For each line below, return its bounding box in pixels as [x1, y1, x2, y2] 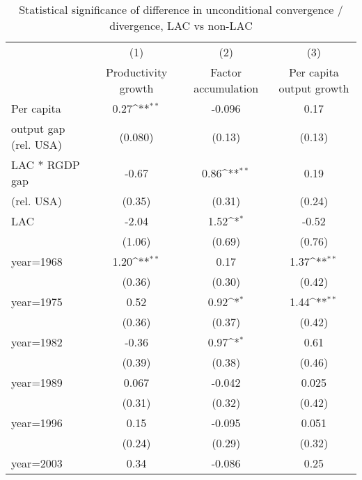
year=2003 [11, 455, 63, 471]
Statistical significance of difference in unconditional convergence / [19, 1, 343, 17]
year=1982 [11, 334, 63, 350]
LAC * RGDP [11, 157, 80, 173]
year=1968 [11, 253, 63, 269]
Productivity [105, 64, 168, 80]
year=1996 [11, 415, 63, 431]
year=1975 [11, 294, 63, 310]
